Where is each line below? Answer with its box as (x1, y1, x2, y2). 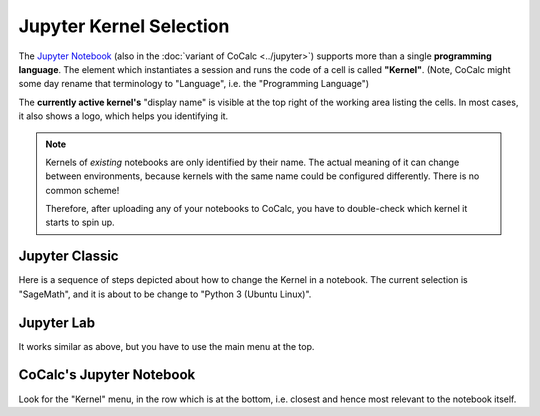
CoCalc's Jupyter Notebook (18, 366, 196, 384)
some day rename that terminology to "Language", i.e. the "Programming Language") (18, 78, 370, 90)
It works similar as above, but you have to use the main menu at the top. (18, 340, 315, 352)
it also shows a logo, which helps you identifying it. (18, 110, 229, 122)
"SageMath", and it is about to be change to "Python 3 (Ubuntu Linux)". (18, 288, 312, 300)
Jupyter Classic (18, 248, 119, 265)
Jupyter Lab (18, 314, 96, 331)
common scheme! (45, 184, 120, 196)
